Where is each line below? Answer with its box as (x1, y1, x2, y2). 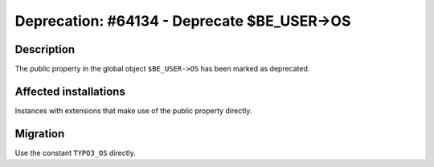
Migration (14, 127, 65, 141)
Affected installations (14, 84, 126, 98)
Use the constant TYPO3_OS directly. (14, 148, 137, 157)
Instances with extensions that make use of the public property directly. (14, 105, 252, 116)
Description (14, 43, 76, 56)
